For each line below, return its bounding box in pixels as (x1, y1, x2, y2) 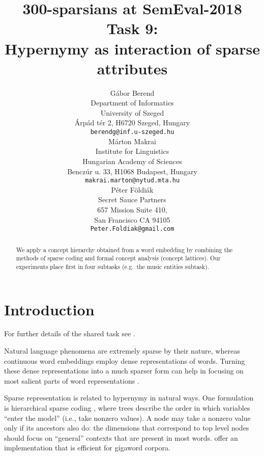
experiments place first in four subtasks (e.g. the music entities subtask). (16, 262, 209, 271)
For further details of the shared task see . (4, 328, 135, 339)
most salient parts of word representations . (4, 375, 139, 386)
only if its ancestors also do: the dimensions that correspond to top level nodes (4, 422, 249, 433)
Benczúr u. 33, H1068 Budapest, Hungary (67, 166, 197, 176)
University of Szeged (100, 107, 164, 118)
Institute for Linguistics (95, 146, 169, 156)
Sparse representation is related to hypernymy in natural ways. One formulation (4, 392, 254, 403)
